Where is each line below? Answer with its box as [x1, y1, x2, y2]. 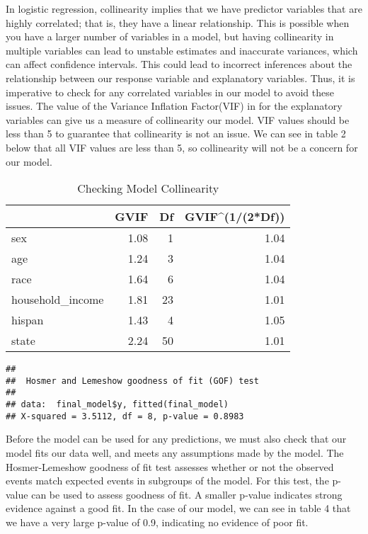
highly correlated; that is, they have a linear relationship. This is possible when [6, 15, 350, 30]
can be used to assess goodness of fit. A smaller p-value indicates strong [31, 487, 343, 501]
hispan [11, 312, 44, 329]
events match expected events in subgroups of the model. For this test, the [6, 473, 329, 488]
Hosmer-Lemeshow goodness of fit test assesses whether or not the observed [6, 459, 334, 474]
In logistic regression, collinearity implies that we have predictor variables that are [6, 1, 362, 16]
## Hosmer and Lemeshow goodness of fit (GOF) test [6, 375, 259, 386]
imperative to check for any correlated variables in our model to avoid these [6, 84, 334, 99]
